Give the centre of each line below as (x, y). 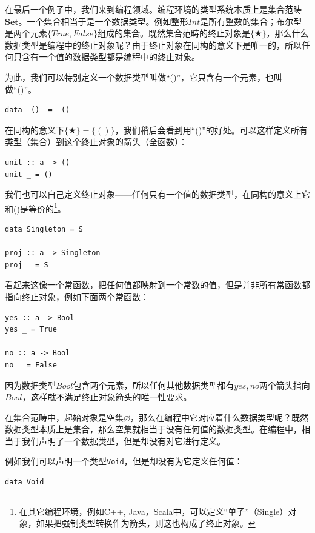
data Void (25, 482)
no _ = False (31, 365)
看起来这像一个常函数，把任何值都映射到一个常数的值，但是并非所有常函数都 (157, 285)
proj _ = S (27, 265)
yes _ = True (31, 330)
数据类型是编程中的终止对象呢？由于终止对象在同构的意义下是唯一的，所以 (153, 45)
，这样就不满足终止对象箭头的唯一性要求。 (107, 397)
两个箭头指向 (284, 385)
